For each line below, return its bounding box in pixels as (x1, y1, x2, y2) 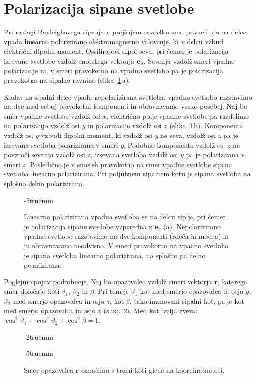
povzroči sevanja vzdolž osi (4, 149, 85, 160)
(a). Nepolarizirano (163, 221, 221, 231)
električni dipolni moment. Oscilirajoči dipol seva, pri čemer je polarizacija (4, 46, 229, 56)
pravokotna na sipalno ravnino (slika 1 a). (4, 75, 130, 85)
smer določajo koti (4, 286, 60, 296)
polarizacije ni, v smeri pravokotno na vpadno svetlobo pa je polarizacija (4, 65, 223, 75)
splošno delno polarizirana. (4, 178, 85, 189)
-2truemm (24, 331, 53, 342)
